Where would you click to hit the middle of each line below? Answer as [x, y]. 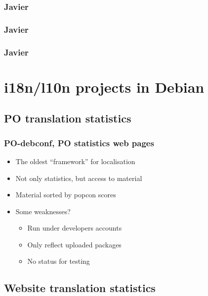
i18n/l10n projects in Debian [104, 87]
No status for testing [59, 261]
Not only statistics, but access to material [79, 178]
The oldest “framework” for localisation [75, 161]
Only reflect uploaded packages [74, 244]
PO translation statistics [68, 118]
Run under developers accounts [75, 228]
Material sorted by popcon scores [66, 195]
